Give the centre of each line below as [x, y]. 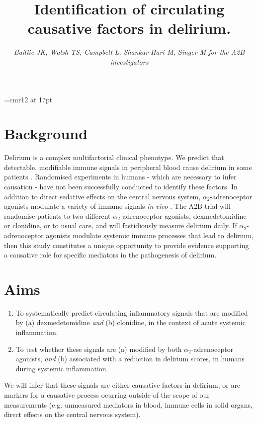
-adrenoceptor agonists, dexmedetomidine [183, 215]
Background [46, 133]
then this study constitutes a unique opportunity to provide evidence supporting [127, 245]
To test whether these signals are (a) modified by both [99, 349]
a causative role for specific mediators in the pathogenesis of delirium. [110, 255]
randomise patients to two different [57, 215]
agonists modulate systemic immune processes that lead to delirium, [150, 235]
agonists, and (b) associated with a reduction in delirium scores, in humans [130, 359]
